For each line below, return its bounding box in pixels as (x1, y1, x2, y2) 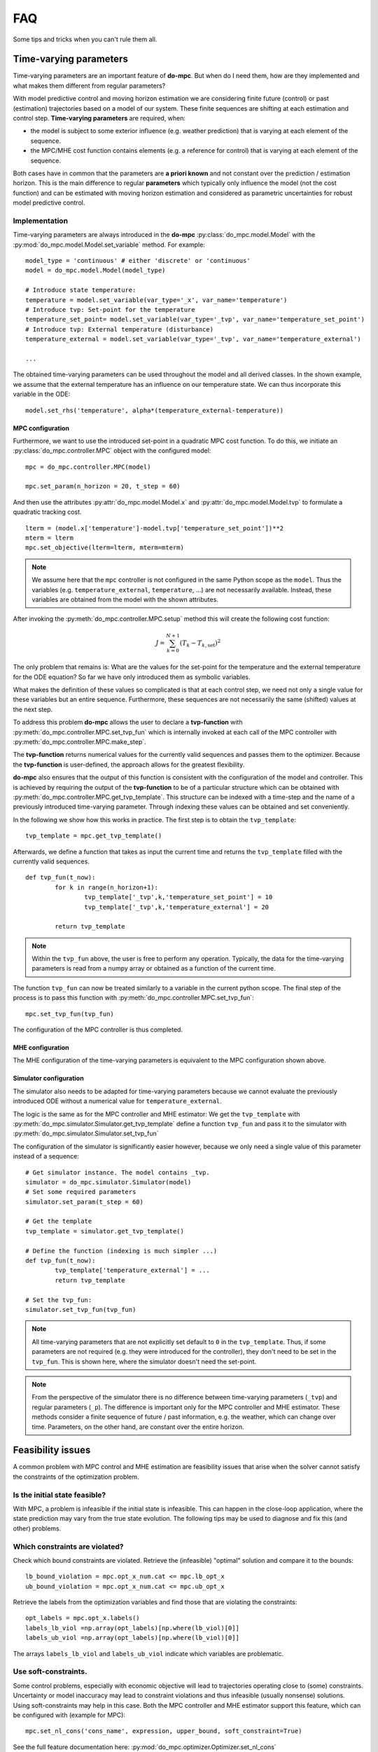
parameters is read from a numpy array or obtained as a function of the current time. (31, 964, 276, 973)
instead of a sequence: (13, 1152, 80, 1161)
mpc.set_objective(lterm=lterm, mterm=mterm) (25, 544, 185, 552)
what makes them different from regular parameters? (13, 81, 166, 90)
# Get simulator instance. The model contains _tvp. (25, 1168, 210, 1177)
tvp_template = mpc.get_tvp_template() (25, 832, 162, 840)
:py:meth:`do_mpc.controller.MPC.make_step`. (13, 738, 146, 746)
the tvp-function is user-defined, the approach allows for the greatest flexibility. (13, 760, 245, 769)
